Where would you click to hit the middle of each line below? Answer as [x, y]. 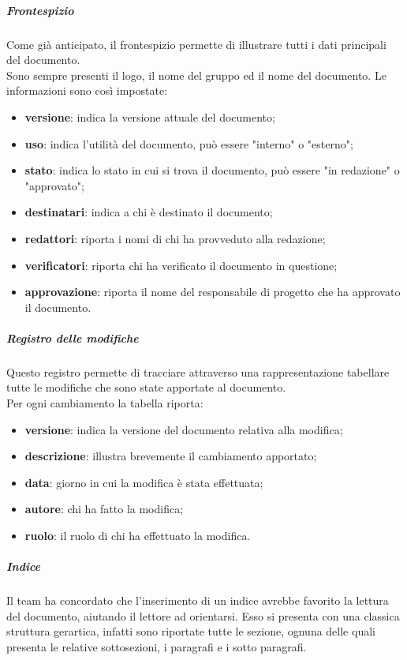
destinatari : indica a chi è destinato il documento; [149, 212]
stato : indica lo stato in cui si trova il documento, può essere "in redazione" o [212, 170]
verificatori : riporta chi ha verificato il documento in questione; [181, 265]
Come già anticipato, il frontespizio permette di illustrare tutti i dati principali [196, 44]
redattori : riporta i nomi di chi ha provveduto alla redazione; [175, 238]
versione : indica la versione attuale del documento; [150, 116]
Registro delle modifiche [73, 337]
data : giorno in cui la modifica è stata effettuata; [144, 482]
